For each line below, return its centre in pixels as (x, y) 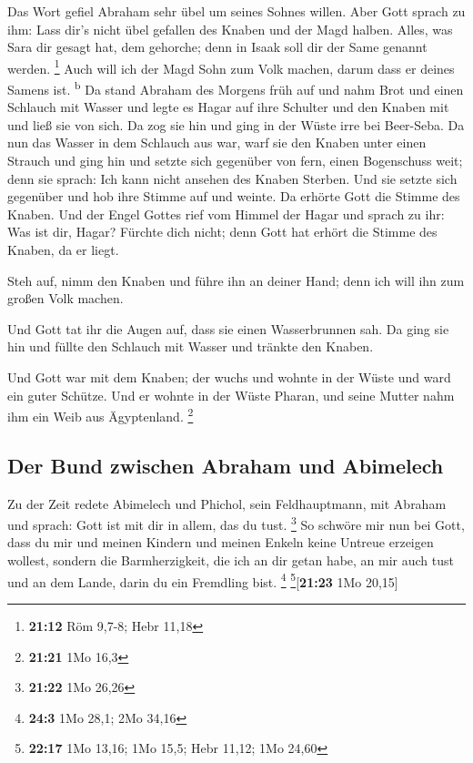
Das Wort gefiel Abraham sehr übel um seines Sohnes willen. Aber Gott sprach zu (236, 11)
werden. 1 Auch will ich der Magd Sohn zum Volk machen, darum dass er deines (231, 66)
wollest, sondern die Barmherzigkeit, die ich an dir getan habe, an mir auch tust (231, 560)
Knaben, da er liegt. (63, 250)
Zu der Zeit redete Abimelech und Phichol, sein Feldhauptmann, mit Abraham (227, 503)
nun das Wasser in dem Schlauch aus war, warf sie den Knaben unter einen (217, 142)
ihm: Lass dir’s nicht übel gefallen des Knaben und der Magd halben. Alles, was (230, 29)
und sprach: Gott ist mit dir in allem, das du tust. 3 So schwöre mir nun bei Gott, (236, 523)
